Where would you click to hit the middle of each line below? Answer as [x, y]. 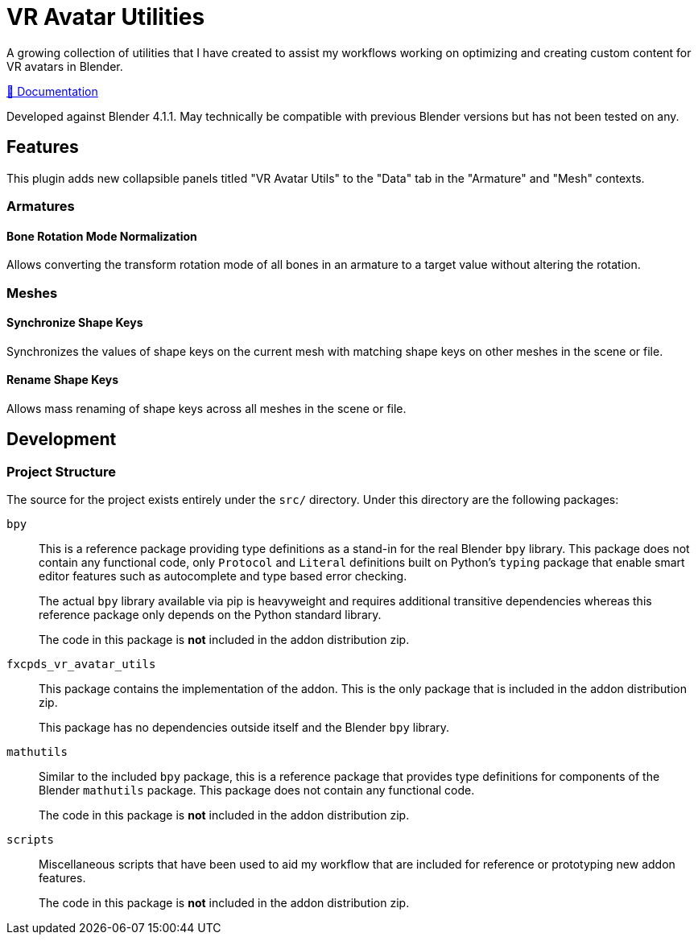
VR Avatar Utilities [106, 17]
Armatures [41, 206]
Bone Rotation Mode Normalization [102, 236]
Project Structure [61, 471]
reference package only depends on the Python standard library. [210, 615]
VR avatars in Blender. [65, 66]
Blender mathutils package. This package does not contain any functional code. [257, 790]
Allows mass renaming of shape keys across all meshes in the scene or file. [207, 409]
